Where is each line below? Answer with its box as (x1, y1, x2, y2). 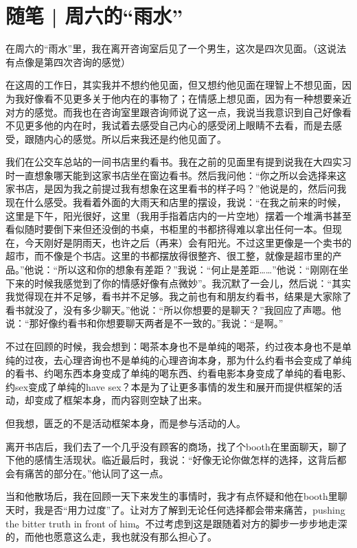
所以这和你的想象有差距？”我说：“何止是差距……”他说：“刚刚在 (58, 262, 339, 277)
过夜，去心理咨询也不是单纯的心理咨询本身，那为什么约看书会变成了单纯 (24, 352, 352, 367)
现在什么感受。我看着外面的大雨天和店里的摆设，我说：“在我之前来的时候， (5, 195, 347, 209)
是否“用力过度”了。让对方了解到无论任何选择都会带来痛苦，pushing (43, 502, 345, 516)
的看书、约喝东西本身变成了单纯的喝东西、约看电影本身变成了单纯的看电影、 (5, 366, 352, 380)
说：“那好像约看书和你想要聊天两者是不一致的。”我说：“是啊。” (5, 316, 284, 330)
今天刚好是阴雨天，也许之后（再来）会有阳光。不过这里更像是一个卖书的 (24, 235, 352, 249)
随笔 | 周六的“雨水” (5, 1, 183, 30)
